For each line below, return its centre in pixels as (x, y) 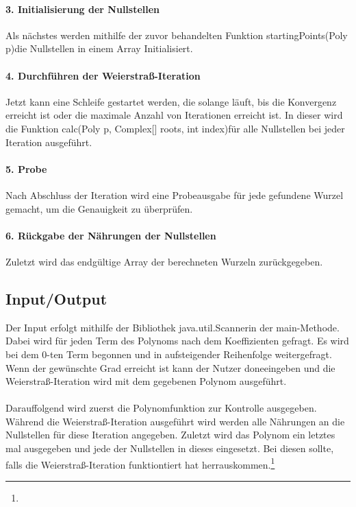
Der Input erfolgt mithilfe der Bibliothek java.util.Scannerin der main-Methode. (173, 327)
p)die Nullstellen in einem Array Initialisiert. (99, 48)
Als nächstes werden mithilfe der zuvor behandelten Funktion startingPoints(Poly (177, 35)
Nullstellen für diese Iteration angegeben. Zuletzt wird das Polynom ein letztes (170, 435)
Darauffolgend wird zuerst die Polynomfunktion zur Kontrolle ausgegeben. (161, 408)
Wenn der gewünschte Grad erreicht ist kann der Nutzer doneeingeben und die (170, 367)
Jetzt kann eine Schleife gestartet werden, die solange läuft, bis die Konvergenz (171, 101)
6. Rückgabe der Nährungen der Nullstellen (111, 235)
